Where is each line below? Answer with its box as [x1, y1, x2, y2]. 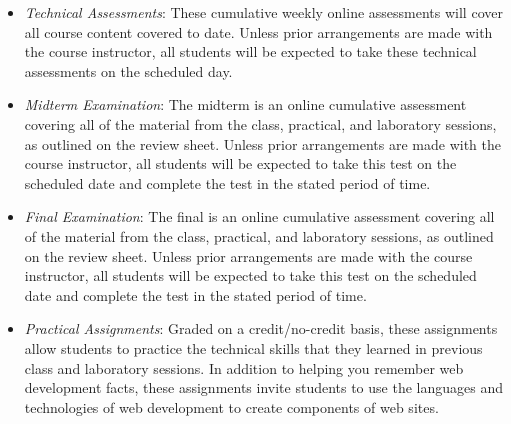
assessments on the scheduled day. [24, 60, 233, 81]
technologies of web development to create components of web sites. [24, 396, 439, 417]
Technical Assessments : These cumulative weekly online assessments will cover [24, 2, 503, 22]
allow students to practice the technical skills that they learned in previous [24, 337, 483, 358]
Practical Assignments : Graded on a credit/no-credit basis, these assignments [24, 318, 498, 339]
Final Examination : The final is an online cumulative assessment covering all [24, 206, 495, 227]
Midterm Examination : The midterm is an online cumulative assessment [24, 94, 467, 115]
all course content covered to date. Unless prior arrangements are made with [24, 21, 493, 42]
